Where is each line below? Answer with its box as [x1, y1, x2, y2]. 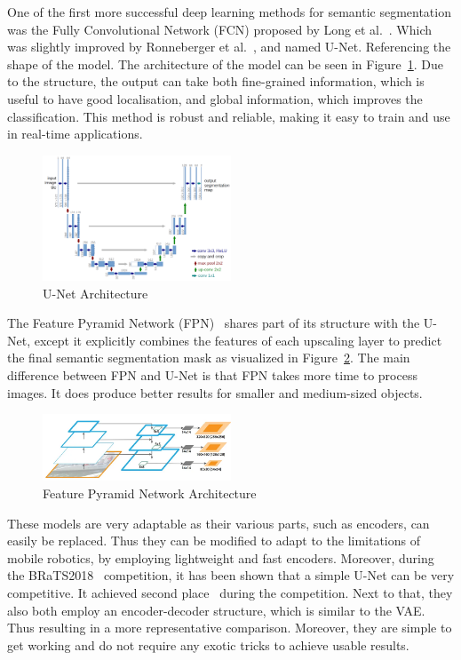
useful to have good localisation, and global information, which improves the [7, 89, 423, 107]
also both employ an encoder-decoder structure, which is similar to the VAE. [7, 600, 425, 619]
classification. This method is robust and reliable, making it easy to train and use [7, 107, 450, 125]
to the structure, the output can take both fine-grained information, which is [7, 72, 425, 91]
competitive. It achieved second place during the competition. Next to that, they [7, 584, 453, 602]
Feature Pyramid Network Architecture [43, 484, 257, 503]
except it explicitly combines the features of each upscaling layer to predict [34, 330, 442, 349]
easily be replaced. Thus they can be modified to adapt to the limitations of [7, 531, 420, 550]
